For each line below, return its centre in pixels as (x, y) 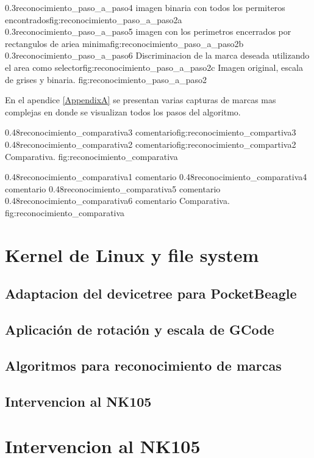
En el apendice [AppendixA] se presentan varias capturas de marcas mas (141, 100)
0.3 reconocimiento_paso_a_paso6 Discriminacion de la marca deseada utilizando (157, 55)
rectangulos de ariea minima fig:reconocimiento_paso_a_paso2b (124, 43)
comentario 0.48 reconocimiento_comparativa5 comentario (113, 188)
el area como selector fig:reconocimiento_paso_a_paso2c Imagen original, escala (154, 67)
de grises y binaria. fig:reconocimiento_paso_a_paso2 (106, 79)
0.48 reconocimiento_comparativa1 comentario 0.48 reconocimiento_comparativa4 (156, 177)
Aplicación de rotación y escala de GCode (140, 329)
